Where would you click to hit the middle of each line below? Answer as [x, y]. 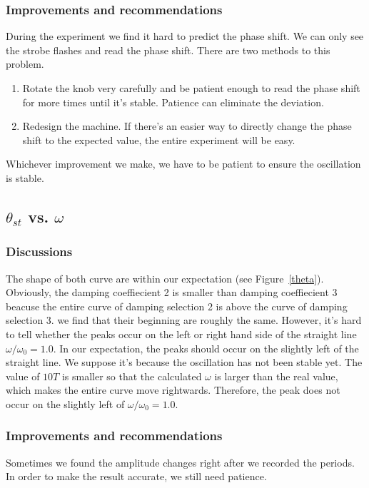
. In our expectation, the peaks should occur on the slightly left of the [206, 348]
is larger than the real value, [276, 376]
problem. [25, 64]
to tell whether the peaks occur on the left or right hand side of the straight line [181, 334]
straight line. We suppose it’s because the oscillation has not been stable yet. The [184, 362]
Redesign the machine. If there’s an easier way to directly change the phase [187, 126]
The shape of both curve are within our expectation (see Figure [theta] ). [165, 278]
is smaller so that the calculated [132, 376]
